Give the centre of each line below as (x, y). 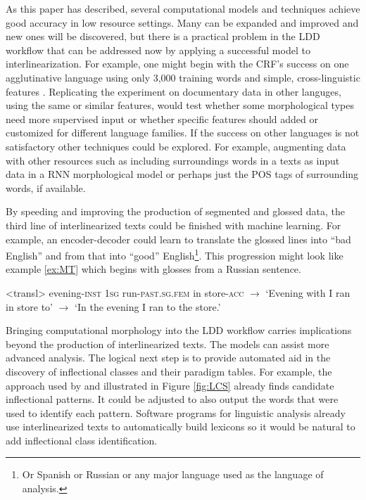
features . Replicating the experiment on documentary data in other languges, (173, 91)
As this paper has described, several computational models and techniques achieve (183, 8)
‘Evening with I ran (308, 292)
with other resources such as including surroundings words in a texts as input (173, 160)
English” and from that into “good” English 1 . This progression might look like (175, 254)
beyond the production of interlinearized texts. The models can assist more (168, 344)
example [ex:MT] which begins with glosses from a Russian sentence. (153, 269)
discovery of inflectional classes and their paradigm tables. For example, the (169, 371)
